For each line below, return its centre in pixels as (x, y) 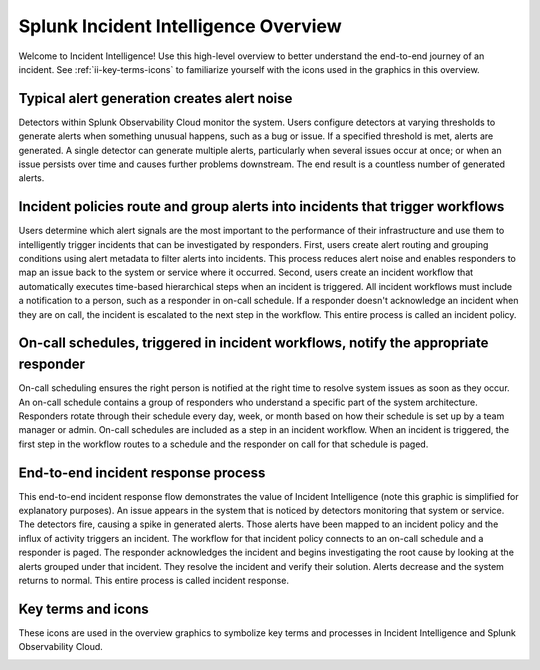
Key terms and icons (83, 608)
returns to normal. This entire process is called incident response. (154, 580)
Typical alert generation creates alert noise (155, 98)
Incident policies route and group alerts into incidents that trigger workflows (261, 206)
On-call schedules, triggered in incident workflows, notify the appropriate (253, 343)
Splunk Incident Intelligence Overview (180, 26)
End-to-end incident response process (142, 472)
